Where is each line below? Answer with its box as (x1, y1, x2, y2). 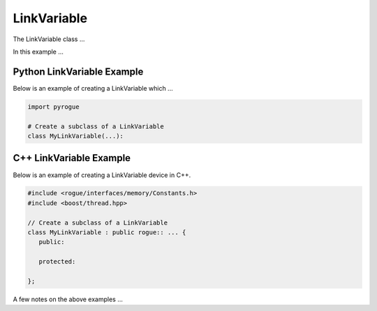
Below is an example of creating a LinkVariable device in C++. (13, 171, 191, 179)
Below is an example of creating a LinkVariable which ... (13, 84, 174, 92)
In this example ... (13, 47, 64, 56)
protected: (38, 258, 76, 266)
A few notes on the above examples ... (13, 295, 124, 303)
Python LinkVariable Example (13, 66, 144, 77)
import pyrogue (27, 103, 80, 111)
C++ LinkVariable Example (13, 152, 131, 164)
